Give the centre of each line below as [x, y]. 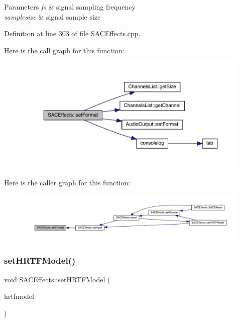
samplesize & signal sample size [52, 16]
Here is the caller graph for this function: [67, 182]
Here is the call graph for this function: [64, 50]
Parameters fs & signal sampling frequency [70, 7]
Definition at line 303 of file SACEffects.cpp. [72, 33]
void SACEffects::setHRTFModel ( [57, 279]
